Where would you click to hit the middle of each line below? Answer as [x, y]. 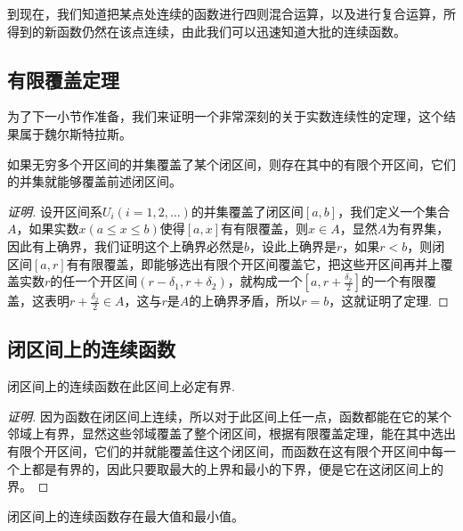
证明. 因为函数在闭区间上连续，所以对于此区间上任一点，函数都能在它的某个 [229, 416]
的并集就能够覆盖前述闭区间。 [94, 181]
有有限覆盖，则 [265, 229]
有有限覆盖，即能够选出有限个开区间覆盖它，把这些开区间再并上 [253, 263]
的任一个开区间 [94, 281]
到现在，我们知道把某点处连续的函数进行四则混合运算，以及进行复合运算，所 [231, 13]
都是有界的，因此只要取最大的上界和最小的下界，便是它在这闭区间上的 [237, 468]
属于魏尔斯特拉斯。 [75, 133]
